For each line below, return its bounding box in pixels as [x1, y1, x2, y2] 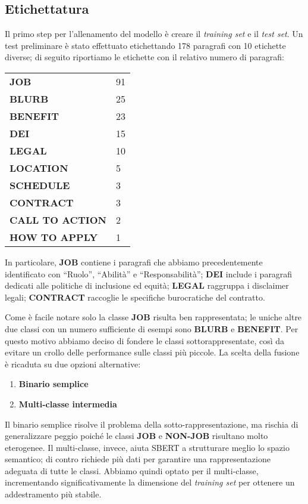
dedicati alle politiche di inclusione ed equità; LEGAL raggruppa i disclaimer [5, 279, 289, 292]
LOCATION [10, 160, 68, 175]
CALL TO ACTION [10, 212, 106, 227]
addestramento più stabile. [5, 488, 102, 500]
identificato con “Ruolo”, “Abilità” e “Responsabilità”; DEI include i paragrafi [5, 267, 293, 280]
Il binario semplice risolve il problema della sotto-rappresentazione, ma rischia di [5, 418, 298, 430]
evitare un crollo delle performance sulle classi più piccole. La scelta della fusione [5, 346, 300, 358]
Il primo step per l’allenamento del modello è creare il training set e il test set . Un [5, 27, 303, 40]
